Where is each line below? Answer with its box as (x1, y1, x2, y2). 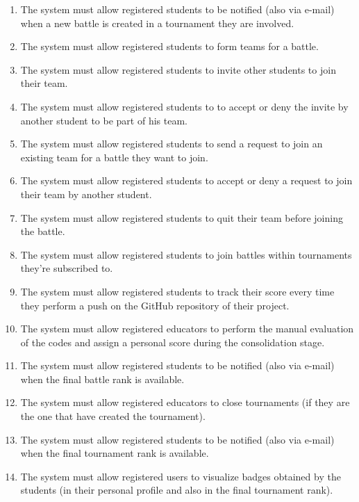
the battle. (20, 224, 65, 238)
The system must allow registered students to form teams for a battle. (20, 39, 319, 54)
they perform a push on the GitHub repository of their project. (20, 298, 290, 312)
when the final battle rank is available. (20, 371, 185, 386)
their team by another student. (20, 186, 152, 201)
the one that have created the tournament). (20, 409, 206, 423)
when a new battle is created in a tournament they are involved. (20, 15, 294, 30)
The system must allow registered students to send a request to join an (20, 136, 323, 151)
